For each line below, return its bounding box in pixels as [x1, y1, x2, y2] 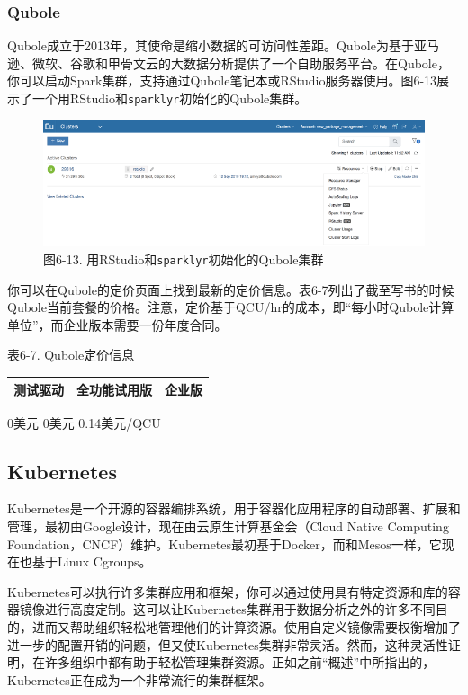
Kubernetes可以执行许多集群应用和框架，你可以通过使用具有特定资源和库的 [7, 582, 448, 601]
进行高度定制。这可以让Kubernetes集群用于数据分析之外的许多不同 [44, 600, 436, 619]
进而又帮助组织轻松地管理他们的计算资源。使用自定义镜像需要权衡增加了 [31, 617, 461, 636]
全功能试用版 [76, 379, 152, 398]
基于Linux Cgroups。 [31, 552, 152, 571]
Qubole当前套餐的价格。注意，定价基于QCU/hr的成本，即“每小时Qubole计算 [7, 298, 454, 316]
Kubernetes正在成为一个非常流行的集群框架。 [7, 670, 272, 689]
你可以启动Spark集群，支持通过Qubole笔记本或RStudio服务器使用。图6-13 [7, 71, 437, 90]
